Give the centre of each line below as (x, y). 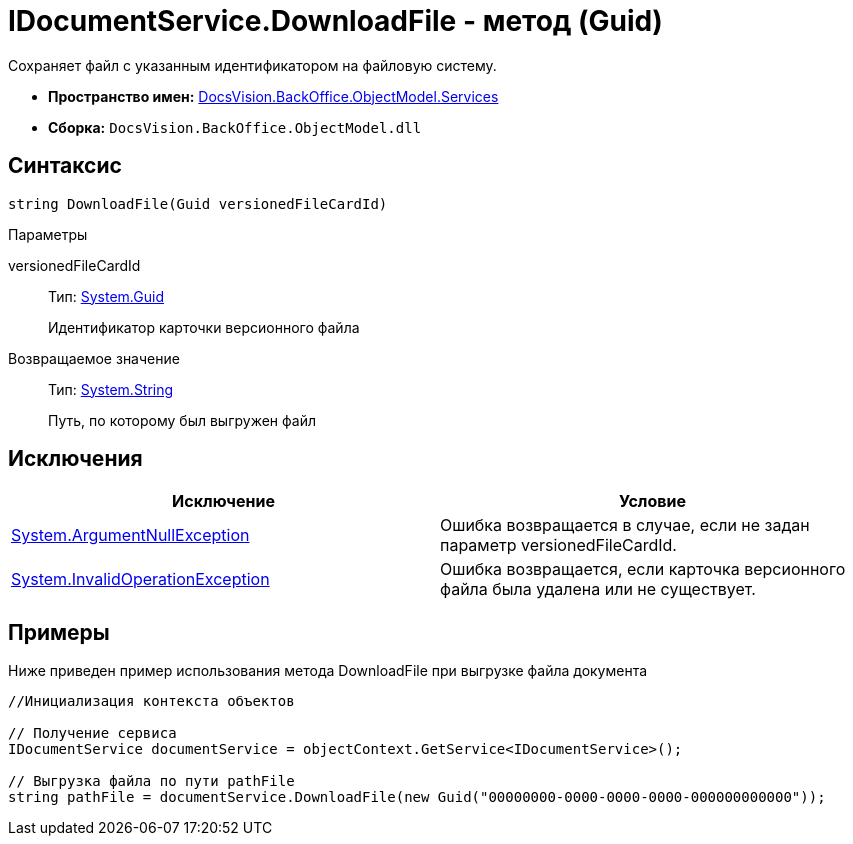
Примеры (59, 632)
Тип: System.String (111, 389)
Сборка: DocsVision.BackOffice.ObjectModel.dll (235, 127)
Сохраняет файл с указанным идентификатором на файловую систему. (252, 65)
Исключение (223, 501)
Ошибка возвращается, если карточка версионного (643, 569)
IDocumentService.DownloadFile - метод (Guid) (335, 21)
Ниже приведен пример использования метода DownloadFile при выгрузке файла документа (328, 671)
